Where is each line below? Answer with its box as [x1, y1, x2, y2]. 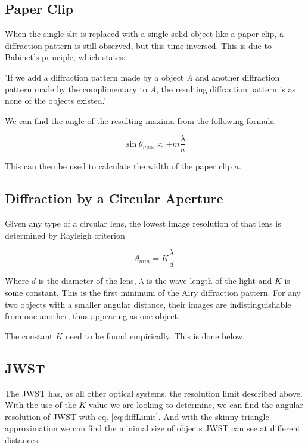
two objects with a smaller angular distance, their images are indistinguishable [5, 298, 291, 310]
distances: [5, 434, 41, 446]
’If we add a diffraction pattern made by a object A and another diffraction [5, 70, 280, 83]
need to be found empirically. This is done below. [65, 329, 245, 342]
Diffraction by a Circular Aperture [5, 189, 223, 208]
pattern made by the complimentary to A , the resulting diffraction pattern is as [5, 82, 296, 95]
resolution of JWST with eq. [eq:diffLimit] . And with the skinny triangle [5, 410, 269, 422]
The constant [5, 329, 53, 342]
